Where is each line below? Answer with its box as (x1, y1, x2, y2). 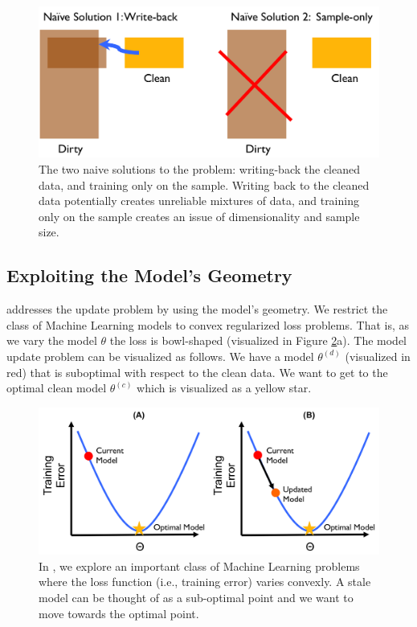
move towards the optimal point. (39, 604, 199, 621)
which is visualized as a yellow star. (137, 379, 312, 396)
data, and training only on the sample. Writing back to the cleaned (39, 176, 370, 193)
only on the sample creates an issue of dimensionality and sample (39, 207, 360, 224)
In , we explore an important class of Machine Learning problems (39, 557, 360, 574)
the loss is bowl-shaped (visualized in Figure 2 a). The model (109, 332, 407, 349)
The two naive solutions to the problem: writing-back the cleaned (39, 160, 360, 177)
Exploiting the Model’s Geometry (6, 263, 292, 288)
